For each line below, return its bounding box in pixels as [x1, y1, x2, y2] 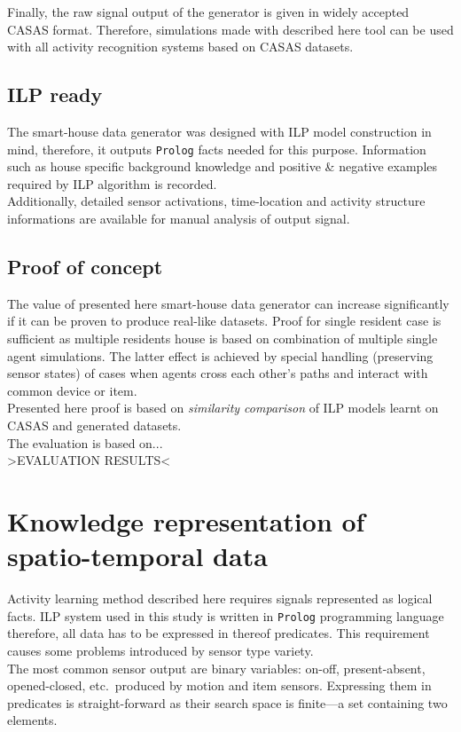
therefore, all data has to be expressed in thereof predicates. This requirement [7, 624, 430, 642]
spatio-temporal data [7, 538, 268, 574]
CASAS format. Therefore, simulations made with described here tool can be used [7, 20, 454, 38]
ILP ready [7, 81, 103, 108]
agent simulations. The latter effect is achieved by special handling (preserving [7, 346, 434, 365]
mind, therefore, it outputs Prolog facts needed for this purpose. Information [7, 139, 426, 158]
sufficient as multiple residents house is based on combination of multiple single [7, 329, 438, 347]
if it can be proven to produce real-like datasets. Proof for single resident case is [7, 311, 441, 330]
